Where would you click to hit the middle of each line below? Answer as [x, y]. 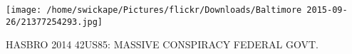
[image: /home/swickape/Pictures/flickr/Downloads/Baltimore [154, 10]
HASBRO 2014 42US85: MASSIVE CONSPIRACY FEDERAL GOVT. [162, 44]
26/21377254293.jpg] [55, 22]
